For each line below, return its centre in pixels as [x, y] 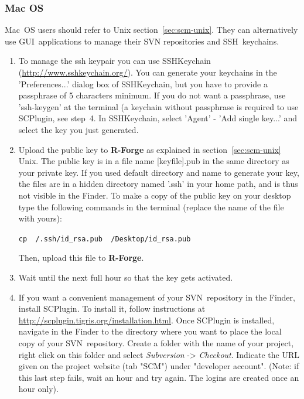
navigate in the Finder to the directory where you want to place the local [150, 331]
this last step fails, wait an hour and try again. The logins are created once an [159, 377]
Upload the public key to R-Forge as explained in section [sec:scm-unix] [150, 149]
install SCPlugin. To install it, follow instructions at [112, 308]
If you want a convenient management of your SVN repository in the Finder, [157, 297]
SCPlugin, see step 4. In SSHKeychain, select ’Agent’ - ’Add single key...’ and [158, 118]
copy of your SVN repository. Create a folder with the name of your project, [156, 342]
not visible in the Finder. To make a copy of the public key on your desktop [155, 195]
